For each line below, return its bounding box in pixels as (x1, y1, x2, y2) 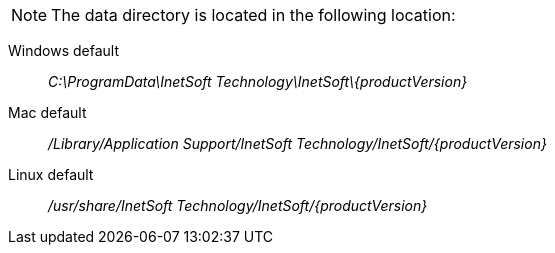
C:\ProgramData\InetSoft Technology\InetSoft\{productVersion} (48, 73, 468, 90)
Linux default (8, 166, 94, 183)
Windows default (8, 42, 119, 59)
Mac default (8, 104, 87, 121)
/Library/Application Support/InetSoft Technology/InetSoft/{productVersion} (48, 135, 547, 152)
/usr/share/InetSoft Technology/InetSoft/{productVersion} (48, 197, 428, 214)
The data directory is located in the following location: (51, 5, 456, 25)
